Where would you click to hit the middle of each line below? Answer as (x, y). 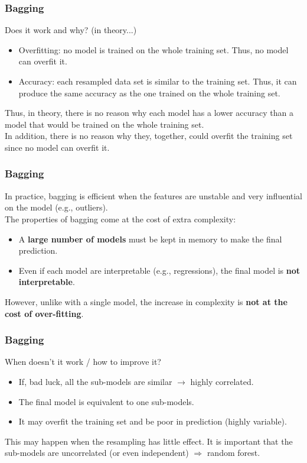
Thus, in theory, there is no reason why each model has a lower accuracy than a (149, 113)
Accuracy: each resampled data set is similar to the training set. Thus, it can (158, 81)
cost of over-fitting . (44, 313)
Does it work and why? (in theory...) (71, 30)
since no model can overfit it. (57, 147)
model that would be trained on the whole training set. (104, 124)
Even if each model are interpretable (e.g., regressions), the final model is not (159, 270)
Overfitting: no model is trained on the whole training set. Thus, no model (153, 49)
